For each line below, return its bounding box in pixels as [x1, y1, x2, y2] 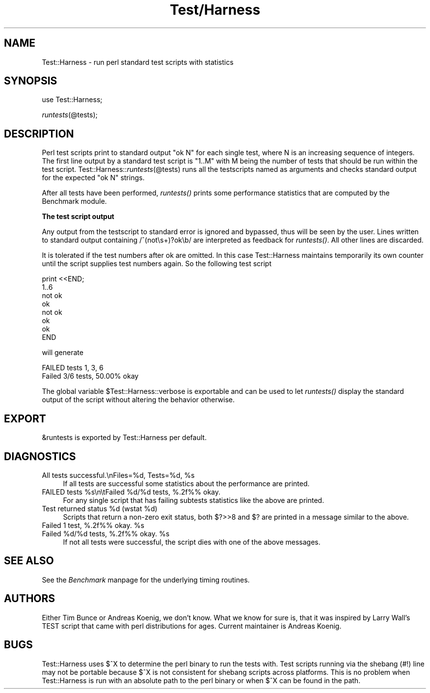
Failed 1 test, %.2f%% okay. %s [42, 521, 144, 529]
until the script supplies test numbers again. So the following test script [42, 259, 272, 268]
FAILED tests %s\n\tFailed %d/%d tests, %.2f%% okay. [42, 487, 221, 496]
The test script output [42, 212, 114, 221]
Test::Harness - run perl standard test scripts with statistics [42, 57, 234, 66]
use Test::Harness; [42, 95, 103, 104]
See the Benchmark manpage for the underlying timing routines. [42, 575, 250, 584]
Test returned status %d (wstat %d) [42, 504, 158, 513]
